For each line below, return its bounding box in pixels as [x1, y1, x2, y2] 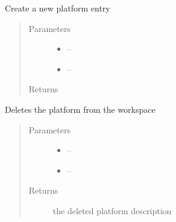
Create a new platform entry [5, 2, 110, 14]
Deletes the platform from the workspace [5, 103, 156, 115]
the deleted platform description [52, 204, 172, 217]
